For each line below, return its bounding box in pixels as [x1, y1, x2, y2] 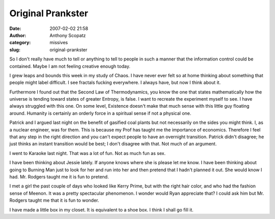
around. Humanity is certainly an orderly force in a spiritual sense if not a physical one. [9, 110, 191, 116]
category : [9, 40, 31, 46]
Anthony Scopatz [49, 32, 86, 38]
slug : [9, 46, 20, 53]
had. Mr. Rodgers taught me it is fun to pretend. [9, 173, 109, 180]
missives [49, 40, 68, 46]
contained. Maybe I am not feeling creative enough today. [9, 63, 131, 69]
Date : [9, 25, 21, 32]
